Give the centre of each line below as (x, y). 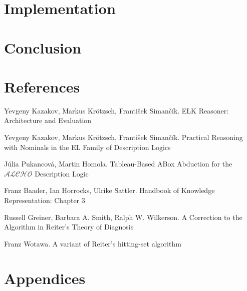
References (42, 86)
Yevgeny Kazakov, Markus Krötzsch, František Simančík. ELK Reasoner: (116, 110)
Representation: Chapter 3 (45, 200)
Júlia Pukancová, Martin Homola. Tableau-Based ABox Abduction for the (118, 164)
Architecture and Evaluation (48, 120)
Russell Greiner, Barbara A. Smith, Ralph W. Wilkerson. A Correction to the (123, 217)
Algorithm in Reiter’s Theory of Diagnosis (69, 227)
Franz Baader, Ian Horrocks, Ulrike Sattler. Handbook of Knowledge (109, 190)
